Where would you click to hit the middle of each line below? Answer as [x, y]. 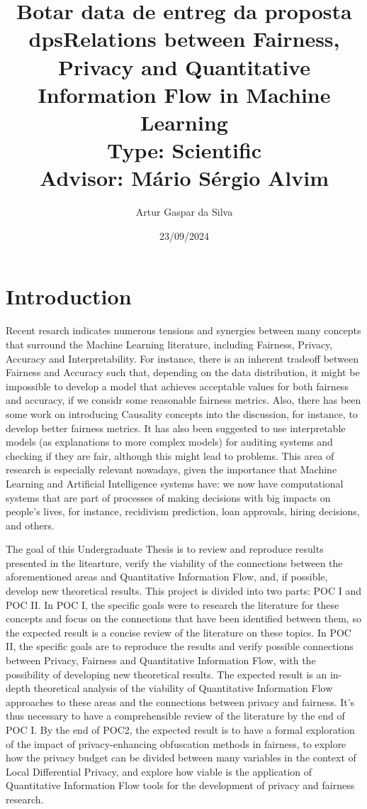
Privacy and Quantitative [184, 66]
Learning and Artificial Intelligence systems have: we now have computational [175, 483]
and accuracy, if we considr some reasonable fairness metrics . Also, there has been [183, 400]
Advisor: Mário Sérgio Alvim [184, 178]
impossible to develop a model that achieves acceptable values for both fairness [177, 386]
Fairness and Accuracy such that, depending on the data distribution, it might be [183, 372]
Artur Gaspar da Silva [184, 212]
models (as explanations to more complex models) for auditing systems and [169, 442]
